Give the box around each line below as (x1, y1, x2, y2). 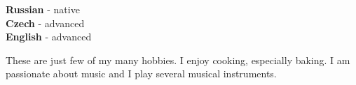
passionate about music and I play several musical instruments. (6, 66, 277, 81)
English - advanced (6, 29, 92, 44)
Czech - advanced (6, 15, 85, 30)
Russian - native (6, 2, 80, 16)
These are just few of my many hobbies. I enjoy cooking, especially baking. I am (6, 52, 350, 67)
